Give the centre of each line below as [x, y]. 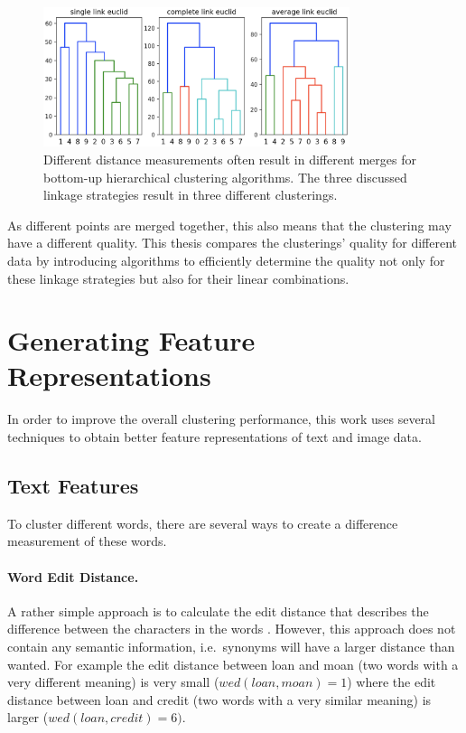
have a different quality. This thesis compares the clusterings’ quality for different [233, 243]
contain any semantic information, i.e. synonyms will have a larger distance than [231, 646]
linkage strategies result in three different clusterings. [191, 195]
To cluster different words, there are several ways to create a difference [203, 523]
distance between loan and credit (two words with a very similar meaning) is [219, 699]
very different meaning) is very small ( [113, 682]
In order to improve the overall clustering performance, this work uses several [221, 419]
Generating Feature [131, 340]
